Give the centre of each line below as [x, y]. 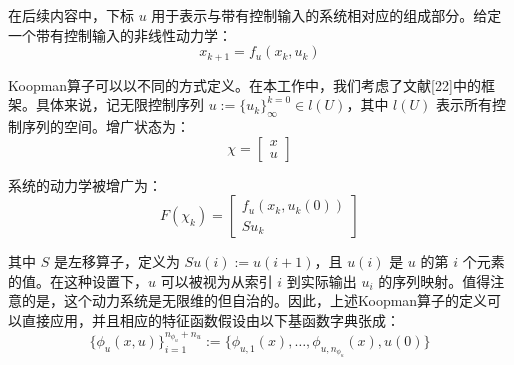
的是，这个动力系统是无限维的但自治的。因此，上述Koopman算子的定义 [254, 300]
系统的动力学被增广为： [85, 184]
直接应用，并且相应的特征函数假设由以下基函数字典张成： [210, 320]
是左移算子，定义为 [116, 261]
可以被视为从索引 [216, 280]
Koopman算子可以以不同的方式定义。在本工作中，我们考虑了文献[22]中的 [244, 84]
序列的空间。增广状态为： [105, 126]
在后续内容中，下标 [71, 15]
